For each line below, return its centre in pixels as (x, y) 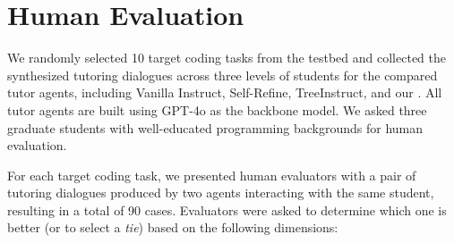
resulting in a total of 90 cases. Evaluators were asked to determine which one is (227, 209)
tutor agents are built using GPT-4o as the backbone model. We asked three (217, 109)
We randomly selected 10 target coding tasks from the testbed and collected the (227, 58)
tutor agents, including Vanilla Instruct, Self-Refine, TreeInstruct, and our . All (225, 92)
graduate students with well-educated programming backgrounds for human (215, 127)
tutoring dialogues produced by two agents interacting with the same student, (221, 193)
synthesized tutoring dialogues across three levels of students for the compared (223, 75)
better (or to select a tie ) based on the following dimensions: (173, 227)
